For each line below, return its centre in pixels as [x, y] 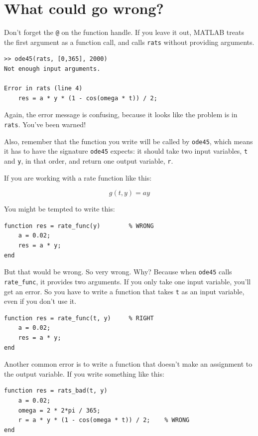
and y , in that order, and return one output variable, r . [89, 160]
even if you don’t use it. [40, 301]
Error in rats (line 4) [43, 89]
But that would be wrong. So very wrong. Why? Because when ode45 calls [118, 272]
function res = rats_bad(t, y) [56, 391]
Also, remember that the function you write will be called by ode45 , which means [129, 141]
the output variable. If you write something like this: [84, 373]
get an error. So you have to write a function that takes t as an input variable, [124, 291]
